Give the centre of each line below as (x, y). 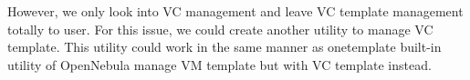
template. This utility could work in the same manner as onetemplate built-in (225, 47)
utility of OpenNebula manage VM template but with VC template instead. (219, 64)
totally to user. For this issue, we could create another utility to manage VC (220, 29)
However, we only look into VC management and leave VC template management (235, 11)
